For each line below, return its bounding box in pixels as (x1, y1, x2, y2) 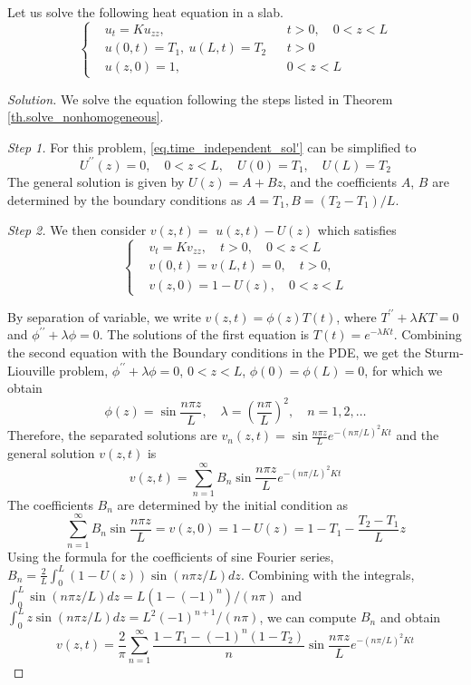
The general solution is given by (7, 171, 185, 191)
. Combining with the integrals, (240, 564, 415, 583)
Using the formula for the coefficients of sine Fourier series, (7, 546, 334, 565)
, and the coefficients (283, 171, 398, 191)
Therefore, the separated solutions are (7, 426, 217, 445)
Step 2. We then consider (7, 220, 147, 240)
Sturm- (425, 342, 464, 361)
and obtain (380, 607, 441, 626)
